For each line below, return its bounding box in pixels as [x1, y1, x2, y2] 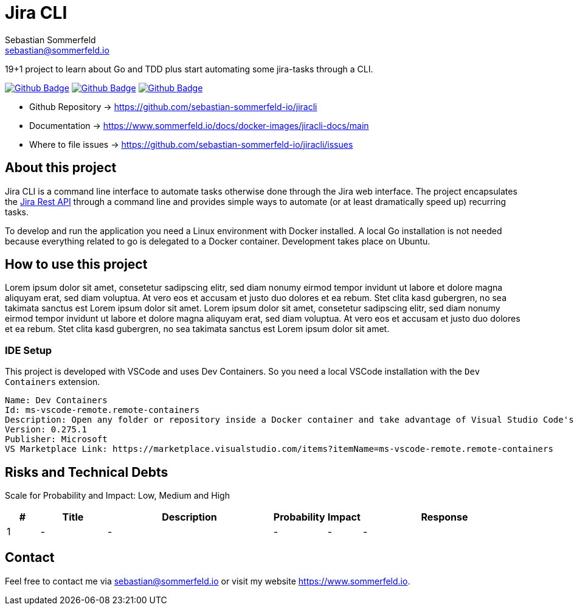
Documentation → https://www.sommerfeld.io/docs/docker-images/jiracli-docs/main [29, 120, 369, 131]
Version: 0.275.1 [5, 425, 87, 435]
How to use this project [5, 257, 148, 272]
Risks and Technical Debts [5, 464, 168, 480]
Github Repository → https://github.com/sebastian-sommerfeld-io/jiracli [29, 101, 317, 112]
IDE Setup [5, 344, 52, 356]
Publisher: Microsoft [5, 434, 108, 445]
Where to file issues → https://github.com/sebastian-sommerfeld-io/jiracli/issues [29, 139, 353, 150]
